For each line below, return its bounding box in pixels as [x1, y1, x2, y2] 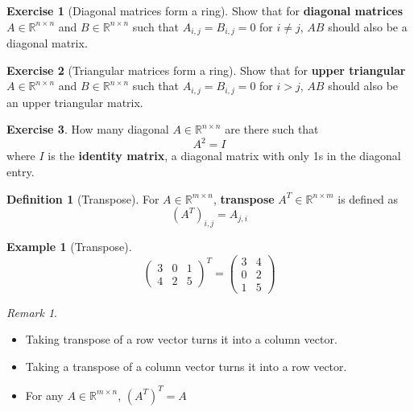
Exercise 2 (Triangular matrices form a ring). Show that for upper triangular [6, 61, 406, 78]
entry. [6, 163, 35, 179]
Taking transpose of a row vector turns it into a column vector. [25, 331, 337, 348]
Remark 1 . [6, 303, 57, 320]
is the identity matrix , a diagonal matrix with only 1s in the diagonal [48, 147, 401, 164]
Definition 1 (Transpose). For [6, 190, 159, 207]
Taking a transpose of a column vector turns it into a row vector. [25, 357, 347, 374]
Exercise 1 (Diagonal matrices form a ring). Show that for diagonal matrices [6, 2, 404, 19]
